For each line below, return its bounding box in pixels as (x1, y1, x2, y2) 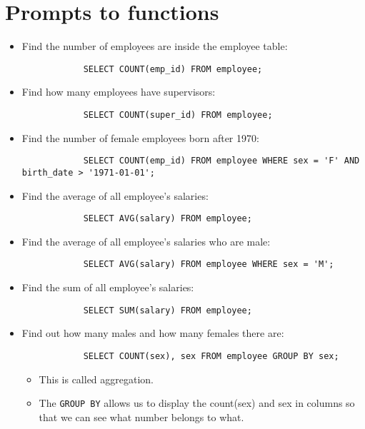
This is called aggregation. (39, 371, 154, 386)
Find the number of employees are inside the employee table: (21, 39, 288, 54)
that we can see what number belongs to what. (39, 409, 244, 424)
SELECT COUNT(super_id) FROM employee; (83, 109, 273, 120)
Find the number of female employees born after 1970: (21, 130, 259, 145)
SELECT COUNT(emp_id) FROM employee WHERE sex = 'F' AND (83, 156, 360, 166)
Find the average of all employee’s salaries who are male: (21, 233, 271, 248)
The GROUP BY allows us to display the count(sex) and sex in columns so (39, 395, 355, 410)
